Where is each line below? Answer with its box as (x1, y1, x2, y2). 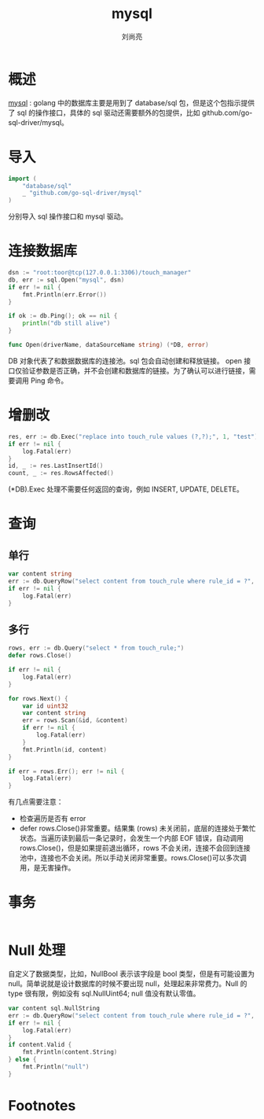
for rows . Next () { (8, 694, 68, 702)
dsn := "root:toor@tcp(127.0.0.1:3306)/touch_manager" (8, 269, 192, 277)
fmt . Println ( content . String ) (22, 1048, 118, 1056)
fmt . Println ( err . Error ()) (22, 290, 108, 299)
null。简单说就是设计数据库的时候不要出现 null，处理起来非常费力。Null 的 (8, 979, 247, 988)
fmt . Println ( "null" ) (22, 1063, 90, 1071)
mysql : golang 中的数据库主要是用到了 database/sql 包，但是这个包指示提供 (8, 98, 255, 107)
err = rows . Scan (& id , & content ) (22, 716, 128, 724)
